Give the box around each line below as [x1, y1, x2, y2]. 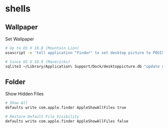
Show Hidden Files [5, 91, 44, 97]
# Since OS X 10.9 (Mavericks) [5, 59, 70, 64]
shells [5, 3, 31, 14]
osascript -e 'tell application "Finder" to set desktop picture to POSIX [5, 50, 164, 55]
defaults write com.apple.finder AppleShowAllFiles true [5, 105, 126, 110]
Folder [5, 78, 26, 86]
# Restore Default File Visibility [5, 114, 79, 120]
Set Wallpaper [5, 36, 34, 42]
